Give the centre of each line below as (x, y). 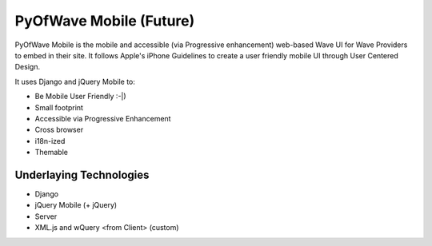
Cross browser (59, 130)
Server (46, 216)
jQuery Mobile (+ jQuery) (76, 205)
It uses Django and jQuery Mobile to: (75, 81)
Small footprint (59, 107)
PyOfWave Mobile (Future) (105, 21)
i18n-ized (50, 141)
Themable (51, 153)
